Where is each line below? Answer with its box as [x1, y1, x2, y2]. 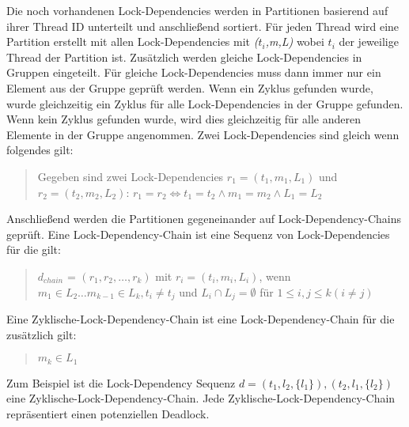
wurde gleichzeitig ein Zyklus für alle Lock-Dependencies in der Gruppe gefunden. [6, 95, 403, 111]
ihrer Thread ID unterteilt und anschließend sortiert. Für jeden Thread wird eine [6, 17, 400, 34]
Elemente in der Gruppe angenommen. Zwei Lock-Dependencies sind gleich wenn [6, 126, 400, 142]
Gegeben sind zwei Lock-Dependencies [37, 168, 224, 184]
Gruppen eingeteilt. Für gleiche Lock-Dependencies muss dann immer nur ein [6, 64, 381, 81]
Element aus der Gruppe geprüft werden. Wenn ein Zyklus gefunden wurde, [6, 79, 373, 96]
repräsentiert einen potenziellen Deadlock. [6, 405, 210, 421]
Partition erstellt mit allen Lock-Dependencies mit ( [6, 33, 259, 50]
